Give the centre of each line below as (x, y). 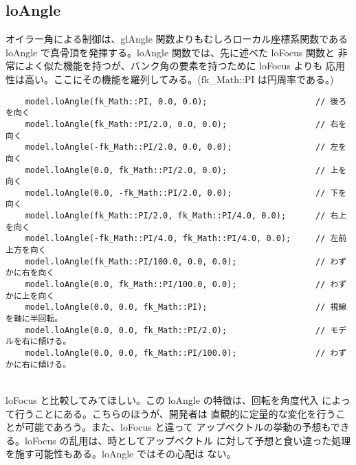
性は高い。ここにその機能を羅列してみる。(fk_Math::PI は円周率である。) (170, 79)
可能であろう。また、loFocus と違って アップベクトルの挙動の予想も (177, 427)
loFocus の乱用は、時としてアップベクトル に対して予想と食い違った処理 (188, 440)
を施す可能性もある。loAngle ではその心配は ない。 (121, 454)
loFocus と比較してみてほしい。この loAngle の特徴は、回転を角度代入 (162, 399)
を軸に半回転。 (34, 319)
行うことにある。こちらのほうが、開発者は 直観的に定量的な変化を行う (175, 413)
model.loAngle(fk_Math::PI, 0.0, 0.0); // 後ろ (186, 101)
